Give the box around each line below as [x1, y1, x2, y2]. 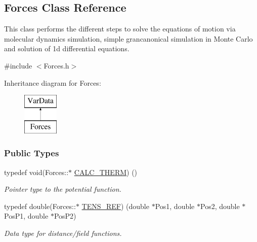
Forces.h [44, 60, 69, 71]
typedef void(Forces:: [4, 166, 69, 177]
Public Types [4, 147, 59, 159]
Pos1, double [155, 200, 195, 211]
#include [4, 60, 32, 71]
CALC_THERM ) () [74, 166, 138, 177]
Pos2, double [200, 200, 240, 211]
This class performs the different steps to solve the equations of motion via [4, 23, 236, 34]
